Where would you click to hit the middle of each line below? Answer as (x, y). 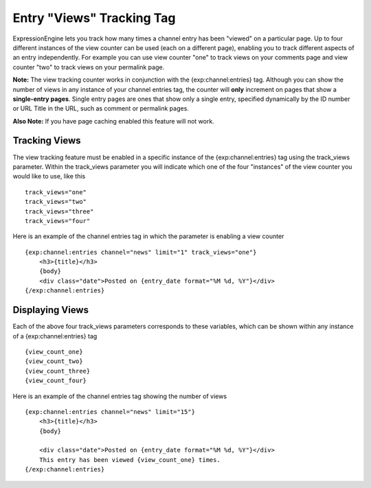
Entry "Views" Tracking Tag (94, 18)
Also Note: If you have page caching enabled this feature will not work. (113, 121)
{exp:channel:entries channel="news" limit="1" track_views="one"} (141, 252)
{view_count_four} (56, 381)
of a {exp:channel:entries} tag (55, 336)
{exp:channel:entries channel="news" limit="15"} (110, 411)
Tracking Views (47, 141)
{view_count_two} (54, 361)
